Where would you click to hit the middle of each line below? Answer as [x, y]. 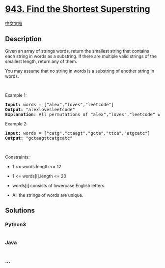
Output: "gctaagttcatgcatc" [39, 138]
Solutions [20, 211]
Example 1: [16, 95]
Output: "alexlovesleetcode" [40, 109]
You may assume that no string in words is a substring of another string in [80, 71]
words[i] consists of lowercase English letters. [59, 185]
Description [23, 39]
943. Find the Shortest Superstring [78, 9]
